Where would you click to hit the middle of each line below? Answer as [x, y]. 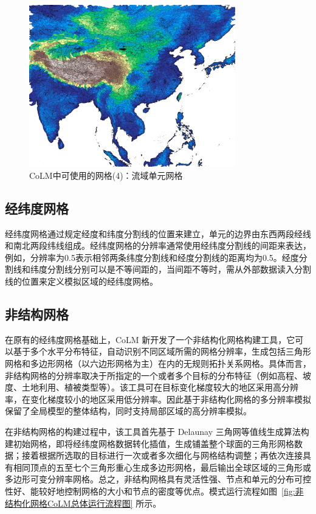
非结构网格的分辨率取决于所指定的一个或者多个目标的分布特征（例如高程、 [154, 375]
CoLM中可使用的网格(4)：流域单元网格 [106, 175]
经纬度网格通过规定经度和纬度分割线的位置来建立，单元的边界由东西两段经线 [158, 233]
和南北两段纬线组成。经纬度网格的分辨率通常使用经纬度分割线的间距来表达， [158, 245]
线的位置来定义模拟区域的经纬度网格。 [81, 281]
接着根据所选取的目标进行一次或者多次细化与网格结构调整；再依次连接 [162, 455]
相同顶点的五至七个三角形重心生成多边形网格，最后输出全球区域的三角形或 [162, 467]
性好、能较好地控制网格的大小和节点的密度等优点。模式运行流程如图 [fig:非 [154, 491]
